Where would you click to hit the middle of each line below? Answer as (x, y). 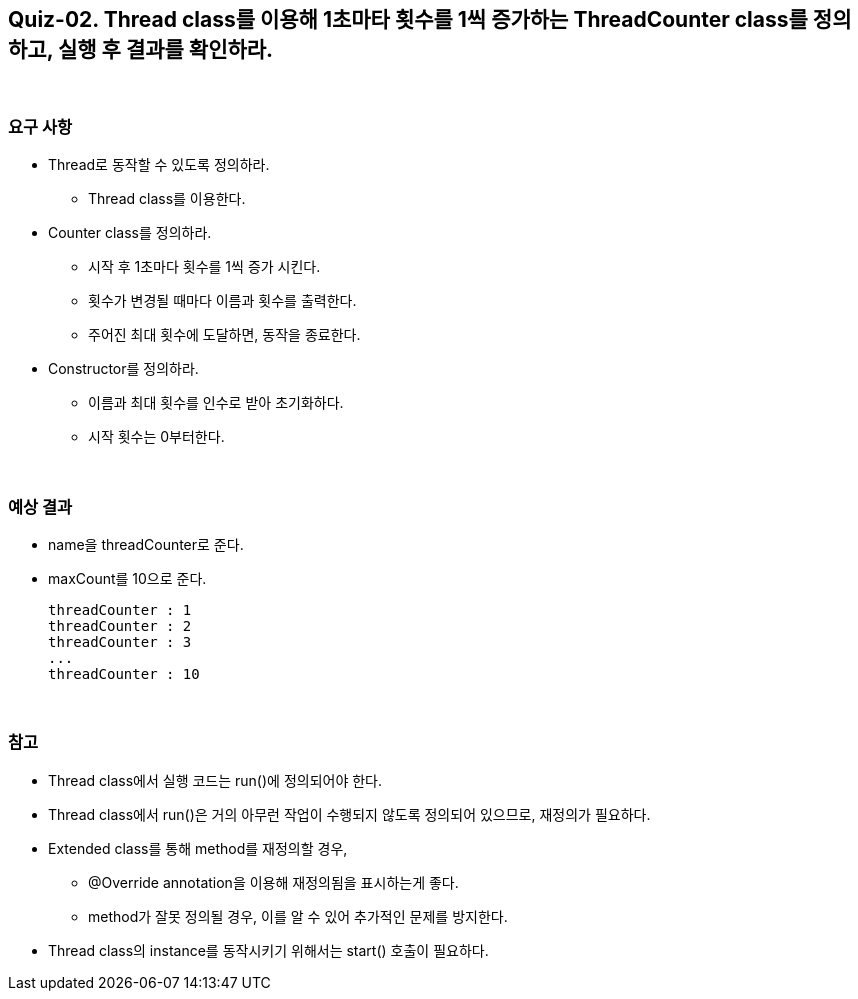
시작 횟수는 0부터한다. (156, 437)
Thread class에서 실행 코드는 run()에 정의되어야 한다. (215, 780)
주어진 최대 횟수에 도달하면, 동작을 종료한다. (224, 335)
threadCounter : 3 (120, 641)
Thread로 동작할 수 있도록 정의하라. (159, 165)
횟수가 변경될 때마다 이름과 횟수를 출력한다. (222, 301)
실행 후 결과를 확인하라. (165, 49)
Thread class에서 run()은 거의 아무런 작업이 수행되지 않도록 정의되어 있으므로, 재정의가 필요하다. (349, 814)
